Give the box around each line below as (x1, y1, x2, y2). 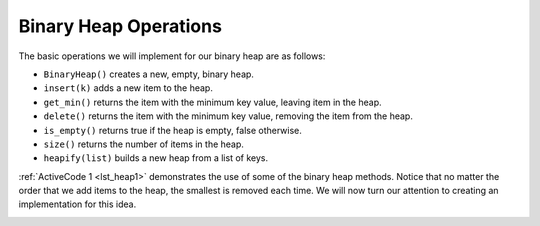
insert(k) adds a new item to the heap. (43, 82, 214, 94)
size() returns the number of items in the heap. (43, 138, 245, 150)
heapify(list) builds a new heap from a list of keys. (43, 152, 269, 164)
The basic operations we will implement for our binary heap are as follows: (18, 50, 326, 62)
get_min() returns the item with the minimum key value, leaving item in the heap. (43, 96, 382, 108)
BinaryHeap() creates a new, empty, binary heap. (43, 68, 255, 80)
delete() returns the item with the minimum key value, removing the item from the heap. (43, 110, 414, 122)
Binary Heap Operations (18, 15, 222, 37)
